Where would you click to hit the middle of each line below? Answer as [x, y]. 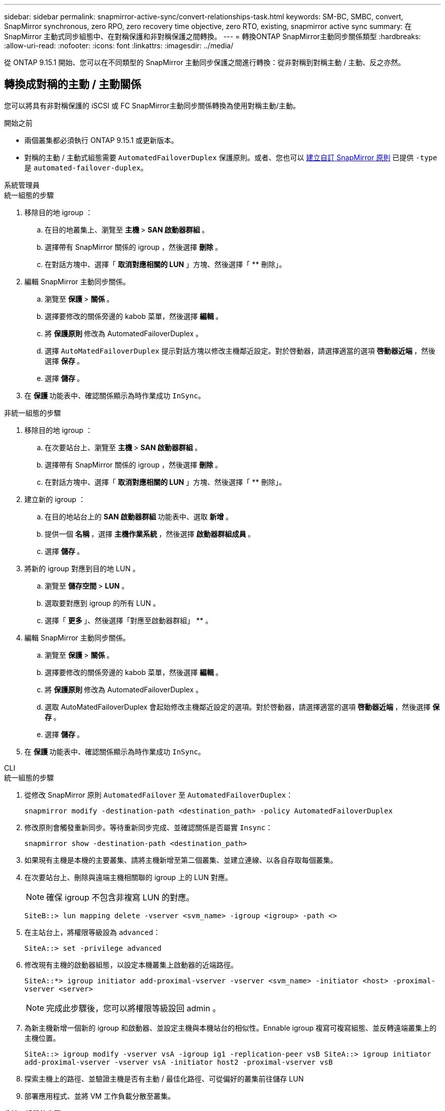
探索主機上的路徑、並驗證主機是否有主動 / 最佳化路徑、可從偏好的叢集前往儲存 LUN [164, 1078]
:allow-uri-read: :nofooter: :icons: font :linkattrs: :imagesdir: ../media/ [119, 46]
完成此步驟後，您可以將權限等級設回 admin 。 [134, 1008]
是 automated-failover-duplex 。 [86, 167]
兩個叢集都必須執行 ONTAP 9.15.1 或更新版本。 [101, 140]
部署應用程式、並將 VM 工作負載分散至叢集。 [100, 1096]
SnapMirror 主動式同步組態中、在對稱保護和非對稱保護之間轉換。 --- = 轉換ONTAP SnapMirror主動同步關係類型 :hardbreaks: [213, 36]
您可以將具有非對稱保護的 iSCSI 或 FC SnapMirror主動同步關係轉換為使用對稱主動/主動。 [152, 105]
